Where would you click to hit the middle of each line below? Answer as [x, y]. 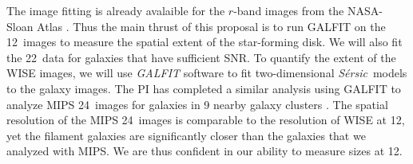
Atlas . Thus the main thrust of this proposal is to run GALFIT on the [211, 26]
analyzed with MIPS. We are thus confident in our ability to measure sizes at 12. [205, 151]
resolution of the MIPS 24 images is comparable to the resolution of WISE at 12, [206, 120]
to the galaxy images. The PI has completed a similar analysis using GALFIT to [204, 88]
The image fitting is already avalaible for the [116, 10]
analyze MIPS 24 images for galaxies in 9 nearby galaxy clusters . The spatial [197, 104]
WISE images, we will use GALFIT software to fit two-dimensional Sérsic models [207, 73]
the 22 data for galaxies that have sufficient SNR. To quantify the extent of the [201, 57]
